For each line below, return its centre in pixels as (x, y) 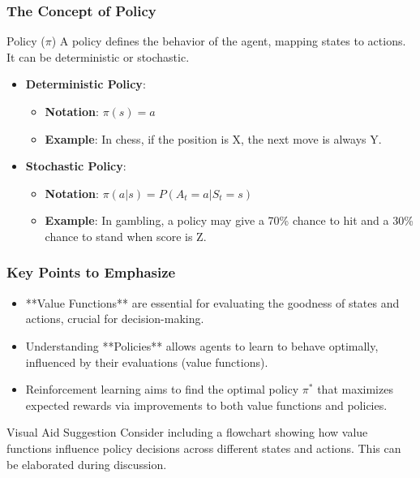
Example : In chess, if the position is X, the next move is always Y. (213, 138)
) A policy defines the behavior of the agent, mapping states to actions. (229, 41)
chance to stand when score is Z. (126, 236)
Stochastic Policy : (76, 166)
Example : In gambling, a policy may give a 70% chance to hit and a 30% (229, 220)
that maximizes (355, 389)
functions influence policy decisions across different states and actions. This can (204, 448)
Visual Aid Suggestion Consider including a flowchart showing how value (187, 432)
